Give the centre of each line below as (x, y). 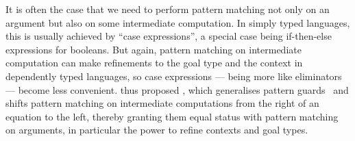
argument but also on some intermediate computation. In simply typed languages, (178, 22)
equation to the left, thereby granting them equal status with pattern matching (172, 116)
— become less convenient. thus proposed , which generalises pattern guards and (177, 89)
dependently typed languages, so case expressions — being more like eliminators (174, 76)
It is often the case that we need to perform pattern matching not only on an (168, 9)
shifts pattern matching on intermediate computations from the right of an (162, 103)
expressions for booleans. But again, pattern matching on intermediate (154, 49)
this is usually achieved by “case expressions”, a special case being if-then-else (169, 36)
